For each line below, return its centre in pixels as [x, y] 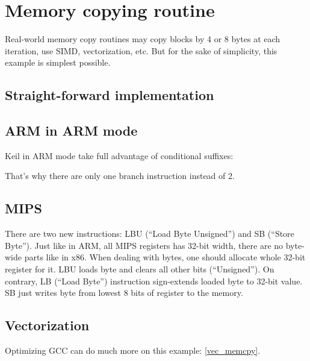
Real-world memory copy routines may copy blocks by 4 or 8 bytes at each [143, 39]
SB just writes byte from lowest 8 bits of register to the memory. [124, 293]
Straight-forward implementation [110, 95]
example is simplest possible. [58, 62]
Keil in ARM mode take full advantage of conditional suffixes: [119, 155]
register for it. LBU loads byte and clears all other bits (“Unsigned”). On [140, 269]
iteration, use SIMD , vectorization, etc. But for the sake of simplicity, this [141, 50]
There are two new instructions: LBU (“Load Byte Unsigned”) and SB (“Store [150, 234]
